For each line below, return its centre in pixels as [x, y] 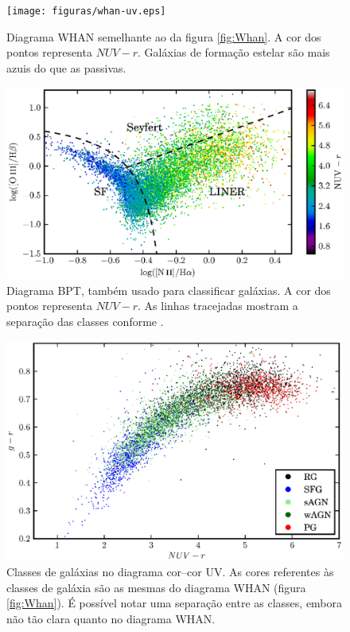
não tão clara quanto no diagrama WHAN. [111, 618]
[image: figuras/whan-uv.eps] [86, 11]
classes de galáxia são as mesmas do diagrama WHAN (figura [156, 587]
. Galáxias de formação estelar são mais [234, 52]
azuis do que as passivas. [66, 67]
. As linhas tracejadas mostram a [218, 306]
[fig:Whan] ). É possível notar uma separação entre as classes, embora [175, 603]
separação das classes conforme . [85, 321]
